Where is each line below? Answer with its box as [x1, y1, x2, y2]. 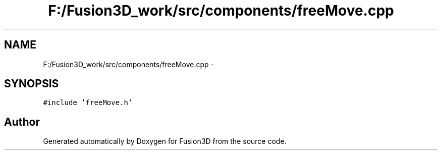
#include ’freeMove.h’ [43, 98, 133, 107]
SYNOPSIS [4, 77, 59, 90]
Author [4, 115, 40, 128]
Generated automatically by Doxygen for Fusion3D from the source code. [43, 137, 287, 146]
